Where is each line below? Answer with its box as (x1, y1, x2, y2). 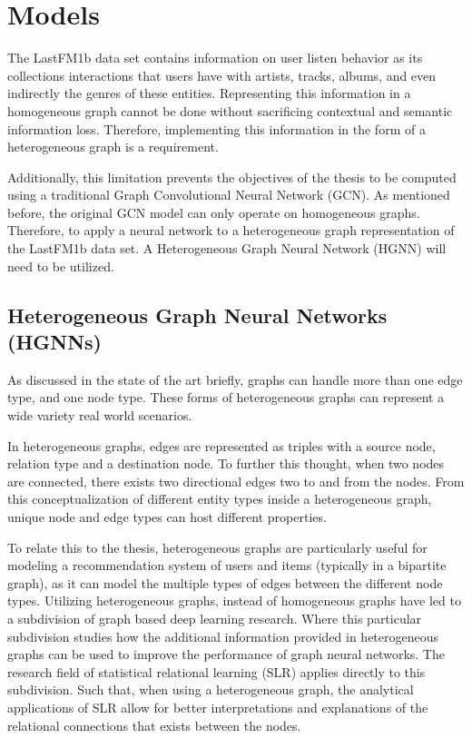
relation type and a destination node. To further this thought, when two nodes (7, 454, 445, 473)
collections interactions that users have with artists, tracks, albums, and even (7, 65, 437, 84)
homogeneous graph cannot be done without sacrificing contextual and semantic (7, 101, 453, 120)
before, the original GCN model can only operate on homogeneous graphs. (7, 202, 420, 221)
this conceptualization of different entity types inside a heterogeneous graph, (7, 489, 432, 508)
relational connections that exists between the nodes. (7, 715, 301, 734)
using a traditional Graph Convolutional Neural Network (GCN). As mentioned (7, 185, 450, 204)
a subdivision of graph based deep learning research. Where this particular (7, 608, 422, 627)
